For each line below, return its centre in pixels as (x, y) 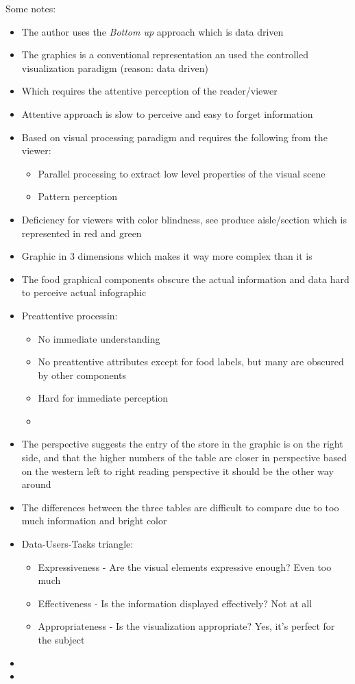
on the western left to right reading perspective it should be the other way (177, 471)
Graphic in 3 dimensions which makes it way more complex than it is (167, 256)
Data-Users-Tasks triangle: (77, 544)
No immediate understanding (99, 338)
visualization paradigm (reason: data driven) (115, 68)
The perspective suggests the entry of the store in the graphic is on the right (182, 444)
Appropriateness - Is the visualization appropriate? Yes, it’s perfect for (186, 626)
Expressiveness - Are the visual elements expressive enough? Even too (185, 566)
